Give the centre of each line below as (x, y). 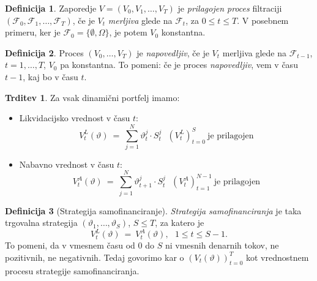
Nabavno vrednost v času (67, 164)
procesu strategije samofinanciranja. (72, 270)
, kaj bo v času (50, 76)
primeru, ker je (33, 32)
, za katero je (180, 223)
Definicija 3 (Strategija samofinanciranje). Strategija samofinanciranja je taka (153, 210)
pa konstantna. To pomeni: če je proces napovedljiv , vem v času (179, 65)
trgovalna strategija (41, 223)
